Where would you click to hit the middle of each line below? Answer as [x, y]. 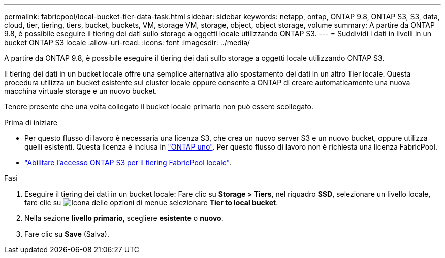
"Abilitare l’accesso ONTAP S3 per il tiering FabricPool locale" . [128, 162]
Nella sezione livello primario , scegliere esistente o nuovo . [124, 218]
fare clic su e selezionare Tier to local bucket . [151, 202]
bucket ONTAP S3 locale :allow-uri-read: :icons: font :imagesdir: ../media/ [127, 42]
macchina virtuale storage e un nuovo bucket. [81, 91]
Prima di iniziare [31, 122]
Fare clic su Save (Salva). [67, 234]
